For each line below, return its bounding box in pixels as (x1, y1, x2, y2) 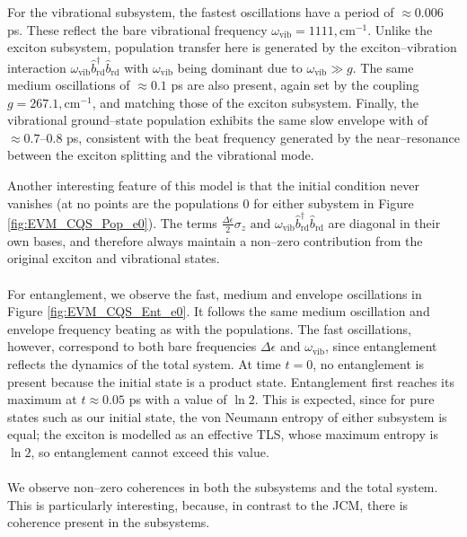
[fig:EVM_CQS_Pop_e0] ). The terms (7, 213, 217, 232)
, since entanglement (325, 337, 437, 356)
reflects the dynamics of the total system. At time (7, 354, 281, 373)
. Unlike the (367, 20, 433, 39)
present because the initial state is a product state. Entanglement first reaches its (7, 372, 454, 391)
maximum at (7, 390, 77, 409)
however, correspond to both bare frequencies (7, 337, 257, 356)
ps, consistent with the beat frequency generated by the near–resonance (66, 128, 460, 146)
